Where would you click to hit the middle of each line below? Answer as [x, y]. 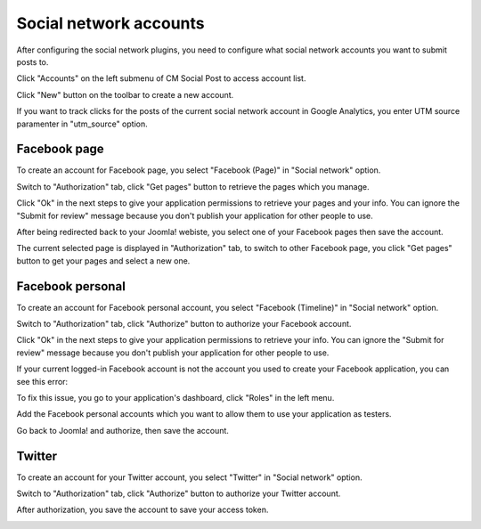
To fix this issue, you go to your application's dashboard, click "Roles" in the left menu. [175, 398]
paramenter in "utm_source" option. [82, 124]
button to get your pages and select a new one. [103, 260]
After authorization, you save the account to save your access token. [143, 510]
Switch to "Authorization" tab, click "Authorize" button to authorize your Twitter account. [179, 493]
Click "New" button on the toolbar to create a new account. [125, 94]
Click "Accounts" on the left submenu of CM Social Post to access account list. [161, 78]
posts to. [33, 61]
